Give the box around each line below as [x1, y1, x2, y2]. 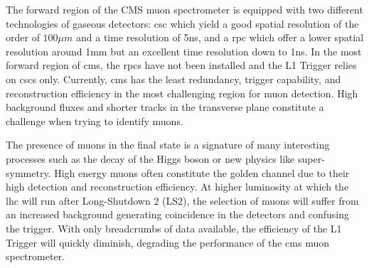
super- [297, 151, 325, 166]
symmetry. [6, 165, 51, 180]
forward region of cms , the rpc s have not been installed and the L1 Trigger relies [6, 58, 357, 73]
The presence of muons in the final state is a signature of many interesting [6, 137, 330, 152]
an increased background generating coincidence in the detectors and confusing [6, 207, 350, 222]
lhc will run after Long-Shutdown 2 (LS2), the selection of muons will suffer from [6, 193, 359, 208]
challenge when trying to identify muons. [6, 113, 183, 128]
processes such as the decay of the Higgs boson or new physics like [6, 151, 295, 166]
